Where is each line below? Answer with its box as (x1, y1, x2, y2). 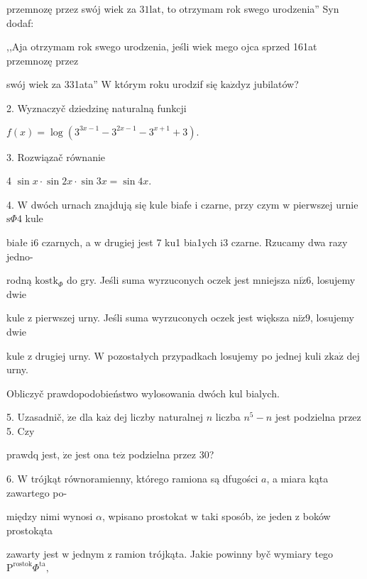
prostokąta (6, 522, 53, 537)
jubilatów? (253, 77, 299, 92)
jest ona (75, 447, 109, 462)
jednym (72, 546, 104, 561)
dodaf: (6, 15, 34, 30)
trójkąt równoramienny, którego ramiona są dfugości (31, 471, 258, 486)
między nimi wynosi (6, 509, 93, 524)
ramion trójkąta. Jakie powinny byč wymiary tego (115, 546, 334, 561)
